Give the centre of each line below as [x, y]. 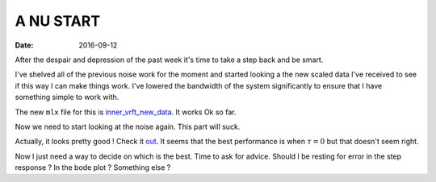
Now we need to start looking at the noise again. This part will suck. [128, 126]
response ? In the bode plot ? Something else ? [93, 168]
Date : [24, 45]
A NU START [58, 21]
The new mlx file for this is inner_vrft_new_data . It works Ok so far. [126, 112]
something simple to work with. [67, 97]
